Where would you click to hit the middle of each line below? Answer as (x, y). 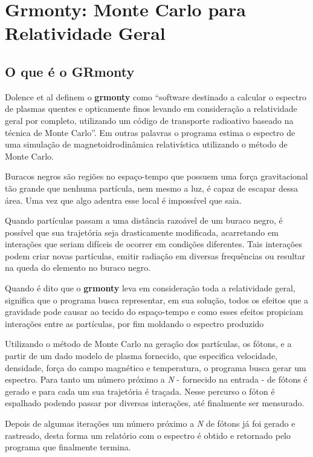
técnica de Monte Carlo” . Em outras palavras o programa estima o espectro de (150, 132)
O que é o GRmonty (70, 71)
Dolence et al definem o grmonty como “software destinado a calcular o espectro (156, 96)
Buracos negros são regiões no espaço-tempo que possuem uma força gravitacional (156, 176)
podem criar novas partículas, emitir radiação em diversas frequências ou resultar (155, 255)
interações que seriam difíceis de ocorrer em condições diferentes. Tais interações (153, 244)
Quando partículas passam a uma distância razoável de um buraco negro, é (144, 220)
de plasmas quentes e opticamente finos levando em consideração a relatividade (151, 109)
